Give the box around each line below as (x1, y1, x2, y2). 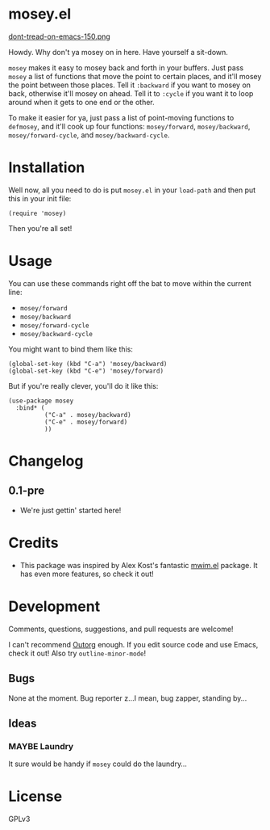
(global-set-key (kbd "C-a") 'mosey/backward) (8, 360, 168, 368)
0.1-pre (8, 484, 45, 498)
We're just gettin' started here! (19, 505, 122, 515)
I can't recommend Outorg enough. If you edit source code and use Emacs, (8, 639, 259, 649)
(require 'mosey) (8, 209, 67, 217)
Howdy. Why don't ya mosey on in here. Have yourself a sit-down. (8, 47, 228, 57)
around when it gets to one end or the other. (8, 97, 155, 107)
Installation (8, 158, 85, 177)
